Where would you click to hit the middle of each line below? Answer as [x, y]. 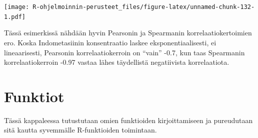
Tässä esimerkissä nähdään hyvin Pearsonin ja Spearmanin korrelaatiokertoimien [128, 33]
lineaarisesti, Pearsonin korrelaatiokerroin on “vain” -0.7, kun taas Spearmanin [124, 52]
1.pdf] [15, 17]
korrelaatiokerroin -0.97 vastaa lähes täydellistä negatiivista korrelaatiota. [117, 62]
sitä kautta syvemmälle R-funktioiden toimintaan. [80, 130]
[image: [17, 7]
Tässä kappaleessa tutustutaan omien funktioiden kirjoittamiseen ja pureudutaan [128, 120]
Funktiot [34, 96]
